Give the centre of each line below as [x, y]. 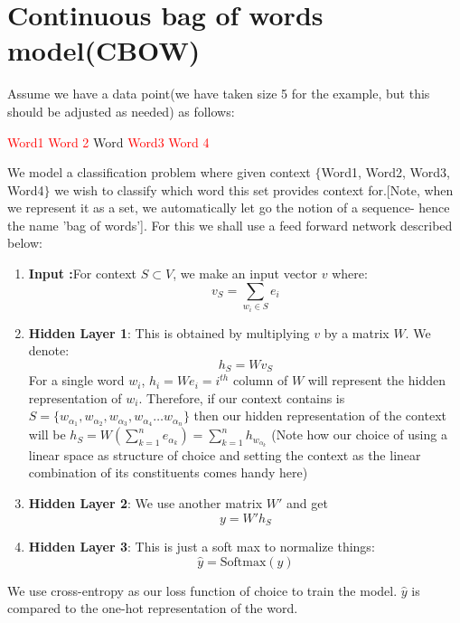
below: [25, 243]
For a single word [76, 380]
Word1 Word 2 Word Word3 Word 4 [108, 142]
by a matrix [357, 332]
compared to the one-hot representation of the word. [153, 608]
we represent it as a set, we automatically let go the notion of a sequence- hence [229, 208]
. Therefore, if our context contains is [242, 397]
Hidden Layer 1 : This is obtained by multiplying [169, 332]
